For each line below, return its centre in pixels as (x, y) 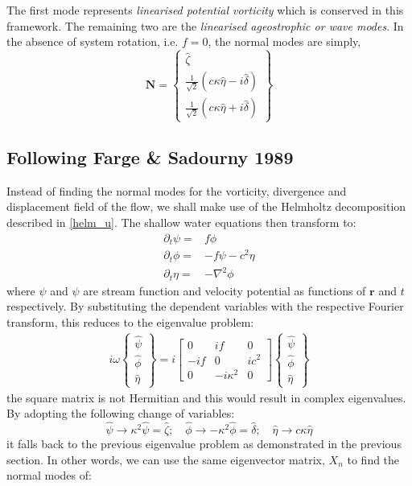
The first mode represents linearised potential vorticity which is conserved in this (205, 10)
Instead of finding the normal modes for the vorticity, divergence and (177, 190)
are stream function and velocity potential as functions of (225, 290)
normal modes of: (49, 475)
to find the (373, 459)
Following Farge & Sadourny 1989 (150, 157)
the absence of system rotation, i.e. (93, 41)
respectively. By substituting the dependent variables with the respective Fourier (205, 306)
